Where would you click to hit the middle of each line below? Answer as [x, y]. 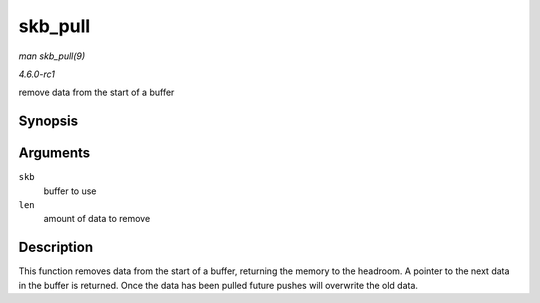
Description [56, 247]
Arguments [54, 153]
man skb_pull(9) [52, 56]
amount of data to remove [97, 219]
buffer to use [70, 191]
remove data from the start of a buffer [96, 92]
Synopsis [48, 121]
